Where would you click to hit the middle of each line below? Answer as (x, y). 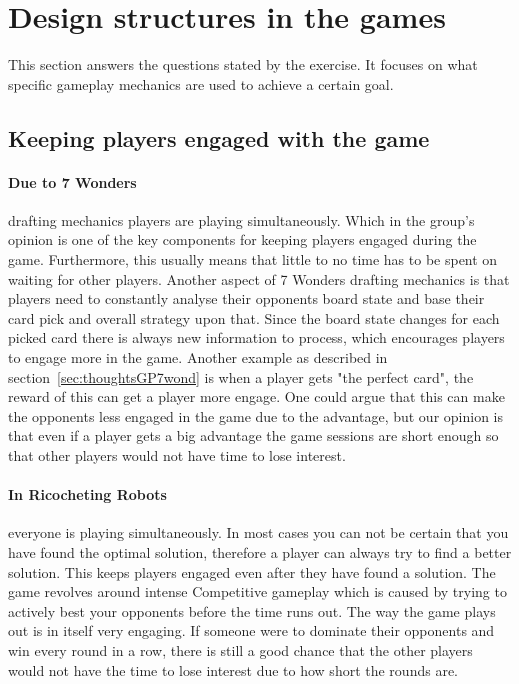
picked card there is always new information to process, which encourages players (256, 337)
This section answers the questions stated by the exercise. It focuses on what (243, 64)
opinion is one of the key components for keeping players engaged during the (242, 239)
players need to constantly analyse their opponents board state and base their (246, 298)
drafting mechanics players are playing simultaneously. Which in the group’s (241, 219)
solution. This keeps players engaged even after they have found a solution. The (252, 571)
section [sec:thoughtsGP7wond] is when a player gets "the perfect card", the (241, 376)
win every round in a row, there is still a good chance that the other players (240, 649)
